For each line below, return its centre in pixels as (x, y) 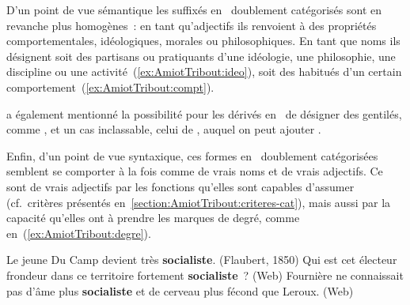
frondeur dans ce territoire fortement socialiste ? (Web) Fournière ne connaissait (205, 275)
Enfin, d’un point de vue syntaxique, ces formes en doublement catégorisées (192, 155)
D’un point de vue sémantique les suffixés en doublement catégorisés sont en (194, 9)
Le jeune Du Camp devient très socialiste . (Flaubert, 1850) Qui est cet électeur (202, 260)
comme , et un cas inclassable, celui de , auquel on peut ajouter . (164, 129)
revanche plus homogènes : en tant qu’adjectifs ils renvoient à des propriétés (192, 25)
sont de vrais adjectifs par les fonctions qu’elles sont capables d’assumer (180, 186)
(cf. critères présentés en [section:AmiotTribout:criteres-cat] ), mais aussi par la (199, 202)
